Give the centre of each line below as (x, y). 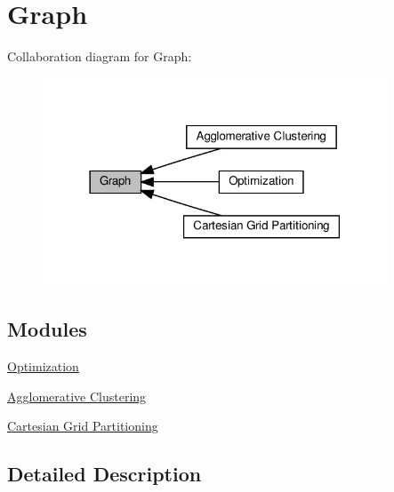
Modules (47, 329)
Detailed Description (105, 474)
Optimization (43, 366)
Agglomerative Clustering (77, 396)
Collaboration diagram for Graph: (100, 56)
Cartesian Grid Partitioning (83, 426)
